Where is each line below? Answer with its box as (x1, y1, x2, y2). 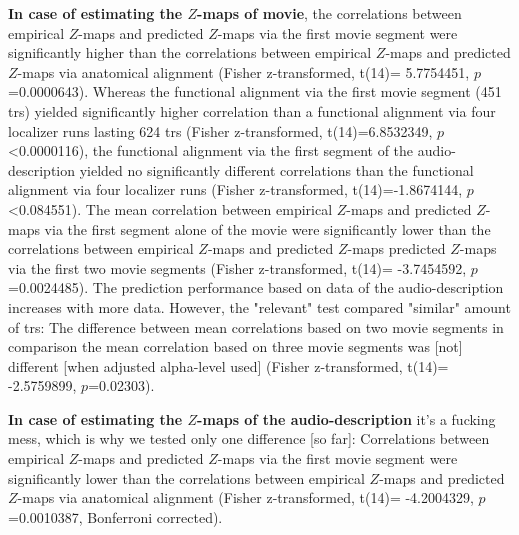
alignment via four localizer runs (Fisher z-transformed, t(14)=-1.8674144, (8, 179, 463, 200)
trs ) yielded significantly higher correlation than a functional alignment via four (8, 100, 496, 121)
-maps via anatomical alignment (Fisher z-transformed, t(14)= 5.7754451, (17, 61, 470, 82)
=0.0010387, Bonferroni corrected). (8, 506, 223, 527)
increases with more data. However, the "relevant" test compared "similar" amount (8, 296, 511, 317)
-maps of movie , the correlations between (197, 3, 462, 23)
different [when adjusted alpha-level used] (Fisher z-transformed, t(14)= (8, 355, 449, 376)
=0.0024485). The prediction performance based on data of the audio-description (8, 277, 504, 298)
